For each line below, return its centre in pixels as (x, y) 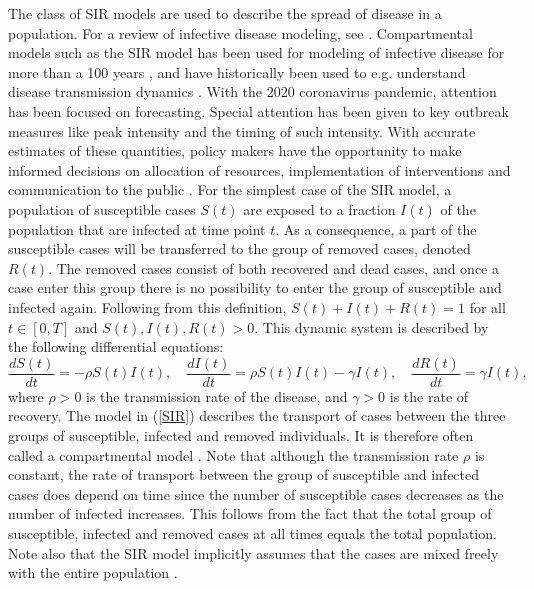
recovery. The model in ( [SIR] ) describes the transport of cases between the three (257, 415)
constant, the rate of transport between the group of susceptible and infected (244, 474)
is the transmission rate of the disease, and (217, 395)
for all (487, 306)
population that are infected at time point (137, 228)
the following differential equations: (116, 346)
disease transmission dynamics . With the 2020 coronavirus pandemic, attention (252, 91)
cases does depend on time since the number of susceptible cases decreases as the (256, 493)
